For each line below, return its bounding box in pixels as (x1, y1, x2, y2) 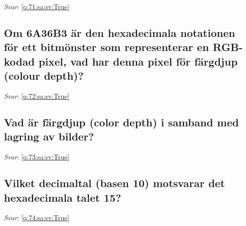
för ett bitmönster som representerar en (4, 39, 209, 54)
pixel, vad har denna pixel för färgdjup (38, 53, 238, 69)
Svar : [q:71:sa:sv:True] (4, 1, 70, 11)
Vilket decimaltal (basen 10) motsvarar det (4, 175, 225, 191)
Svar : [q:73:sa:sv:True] (4, 152, 70, 162)
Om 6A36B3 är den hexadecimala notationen (4, 25, 235, 40)
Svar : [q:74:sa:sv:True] (4, 212, 70, 223)
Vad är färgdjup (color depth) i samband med (4, 114, 239, 129)
